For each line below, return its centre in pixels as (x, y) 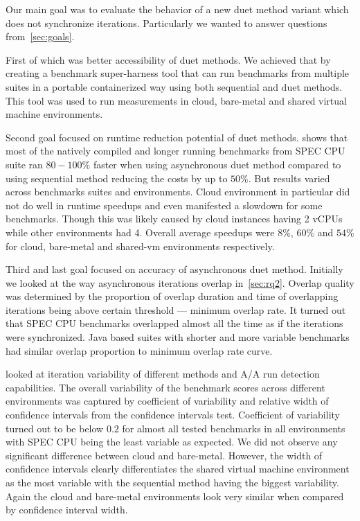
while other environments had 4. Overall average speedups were (140, 232)
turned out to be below (55, 428)
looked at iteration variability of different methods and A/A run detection (163, 374)
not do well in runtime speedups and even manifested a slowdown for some (164, 205)
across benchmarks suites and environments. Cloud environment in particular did (178, 192)
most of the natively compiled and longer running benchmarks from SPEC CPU (175, 151)
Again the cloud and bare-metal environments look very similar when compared (175, 496)
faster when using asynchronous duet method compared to (217, 164)
